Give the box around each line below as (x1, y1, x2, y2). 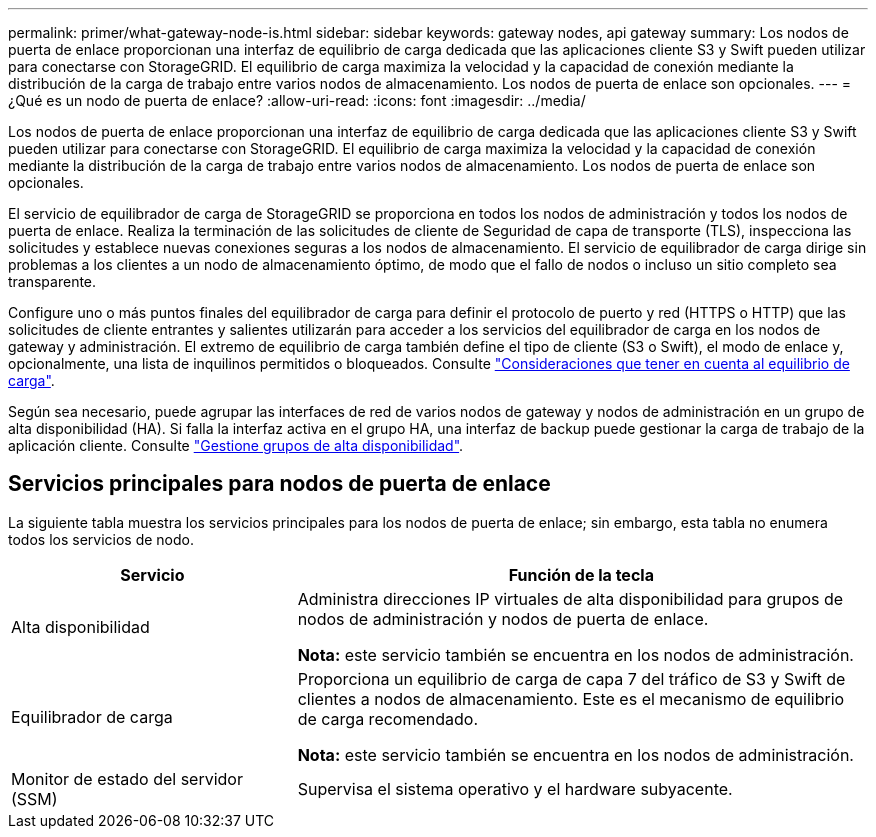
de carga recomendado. (297, 708, 479, 729)
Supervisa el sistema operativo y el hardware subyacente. (297, 778, 733, 799)
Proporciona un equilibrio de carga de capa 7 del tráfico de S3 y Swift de (297, 668, 846, 689)
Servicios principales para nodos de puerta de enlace (8, 471, 551, 497)
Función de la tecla (508, 564, 654, 585)
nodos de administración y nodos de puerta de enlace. (297, 608, 709, 629)
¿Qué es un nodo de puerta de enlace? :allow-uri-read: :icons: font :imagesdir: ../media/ (8, 92, 586, 109)
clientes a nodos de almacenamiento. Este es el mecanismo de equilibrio (297, 688, 845, 709)
